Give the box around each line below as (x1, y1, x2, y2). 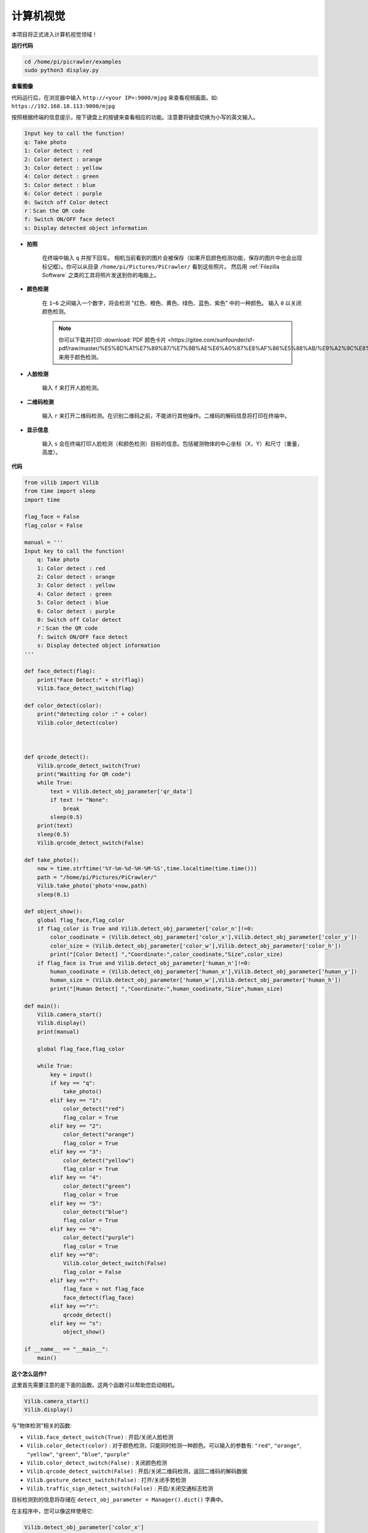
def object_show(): (24, 908, 83, 915)
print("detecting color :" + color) (37, 711, 147, 717)
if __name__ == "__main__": (24, 1346, 109, 1353)
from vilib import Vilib (24, 479, 99, 486)
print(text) (37, 822, 74, 829)
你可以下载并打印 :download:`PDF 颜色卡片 (58, 336, 167, 343)
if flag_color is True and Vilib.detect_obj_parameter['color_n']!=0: (37, 925, 255, 932)
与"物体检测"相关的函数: (11, 1422, 72, 1429)
